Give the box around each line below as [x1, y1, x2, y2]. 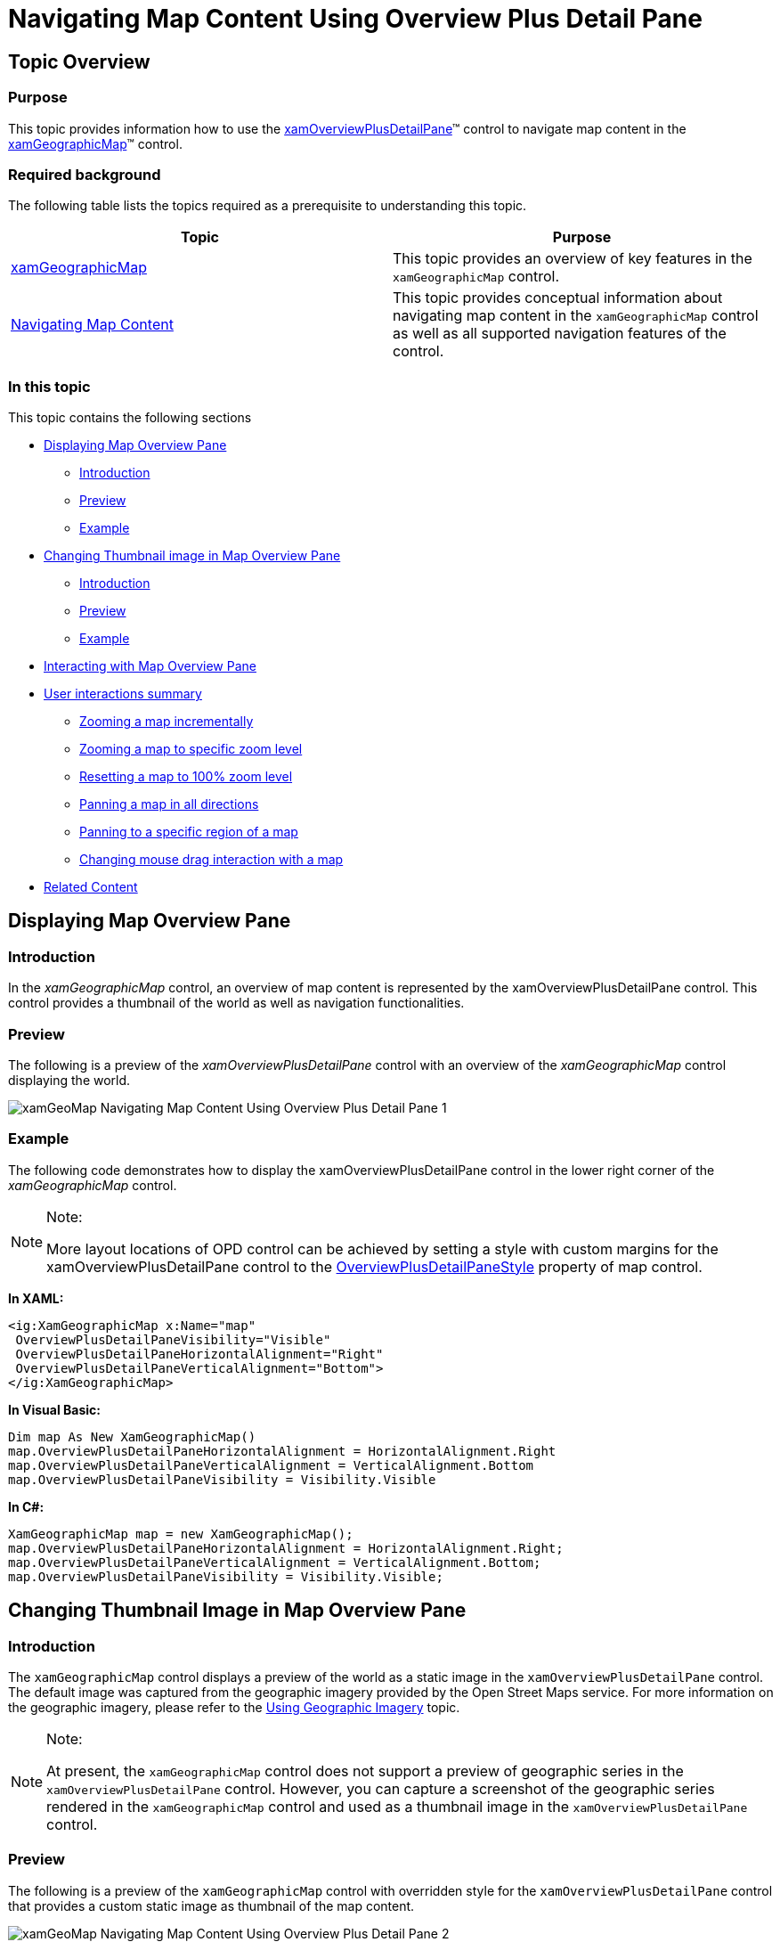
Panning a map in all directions [79, 796, 259, 812]
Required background [8, 165, 161, 184]
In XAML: [8, 1290, 64, 1306]
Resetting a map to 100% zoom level [79, 769, 293, 785]
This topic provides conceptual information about [393, 289, 723, 307]
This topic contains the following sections [8, 410, 252, 426]
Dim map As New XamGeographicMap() [8, 1429, 256, 1444]
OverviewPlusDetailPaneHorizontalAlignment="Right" [15, 1346, 384, 1361]
